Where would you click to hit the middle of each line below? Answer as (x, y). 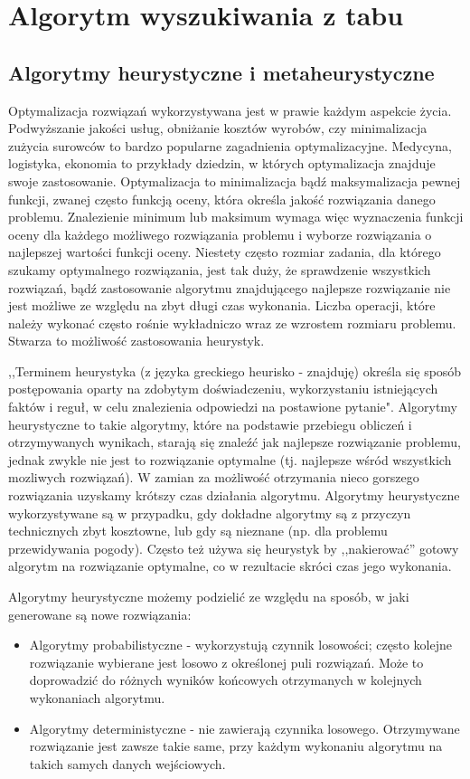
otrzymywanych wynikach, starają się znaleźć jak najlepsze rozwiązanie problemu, (235, 442)
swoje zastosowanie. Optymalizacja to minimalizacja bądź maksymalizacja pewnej (235, 180)
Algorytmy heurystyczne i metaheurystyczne (221, 72)
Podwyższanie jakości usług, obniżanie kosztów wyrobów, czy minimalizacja (218, 128)
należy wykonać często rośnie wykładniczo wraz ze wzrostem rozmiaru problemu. (232, 323)
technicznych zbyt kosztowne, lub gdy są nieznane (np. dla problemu (198, 531)
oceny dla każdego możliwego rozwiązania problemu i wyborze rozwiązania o (220, 234)
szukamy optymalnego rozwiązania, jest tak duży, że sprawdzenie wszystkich (220, 269)
